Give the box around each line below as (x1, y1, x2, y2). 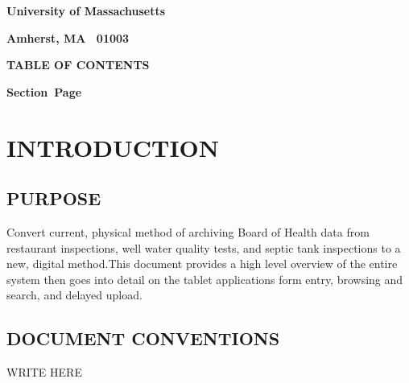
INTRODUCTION (6, 130, 220, 163)
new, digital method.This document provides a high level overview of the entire (6, 255, 398, 272)
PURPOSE (6, 186, 101, 211)
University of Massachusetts (6, 2, 166, 19)
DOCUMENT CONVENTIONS (6, 326, 280, 351)
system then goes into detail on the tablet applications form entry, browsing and (6, 270, 403, 287)
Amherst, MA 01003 (6, 29, 130, 46)
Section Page (6, 83, 82, 100)
